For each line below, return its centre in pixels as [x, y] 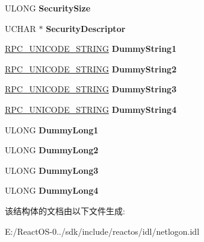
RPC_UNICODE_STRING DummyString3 [91, 89]
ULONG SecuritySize [48, 8]
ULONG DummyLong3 [52, 170]
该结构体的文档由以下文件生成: [65, 210]
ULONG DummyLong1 [52, 129]
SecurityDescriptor [86, 28]
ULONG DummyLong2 [52, 150]
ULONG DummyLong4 [52, 190]
